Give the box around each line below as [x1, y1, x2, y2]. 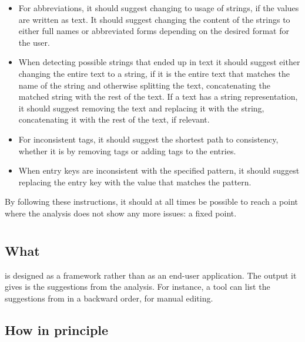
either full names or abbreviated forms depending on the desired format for [18, 25, 290, 37]
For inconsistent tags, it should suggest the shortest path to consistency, [18, 133, 279, 145]
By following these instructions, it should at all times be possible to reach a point [5, 195, 298, 208]
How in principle [5, 320, 109, 338]
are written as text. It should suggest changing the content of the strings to [18, 13, 290, 25]
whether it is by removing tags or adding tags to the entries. [18, 144, 236, 157]
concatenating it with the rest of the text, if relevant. [18, 113, 210, 126]
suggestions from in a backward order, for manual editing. [5, 292, 213, 304]
